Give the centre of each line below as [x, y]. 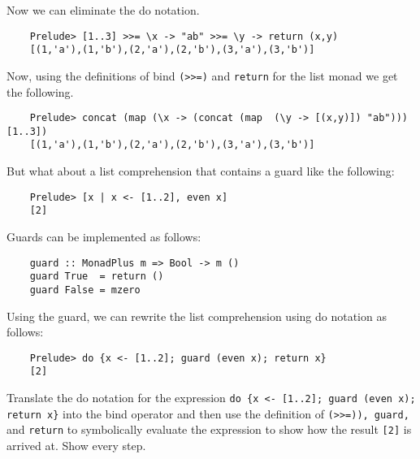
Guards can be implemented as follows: [104, 237]
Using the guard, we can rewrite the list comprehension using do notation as [197, 316]
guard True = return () [97, 277]
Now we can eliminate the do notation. [103, 10]
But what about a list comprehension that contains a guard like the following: [201, 171]
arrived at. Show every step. [76, 446]
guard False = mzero [85, 290]
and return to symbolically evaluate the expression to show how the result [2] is [209, 429]
